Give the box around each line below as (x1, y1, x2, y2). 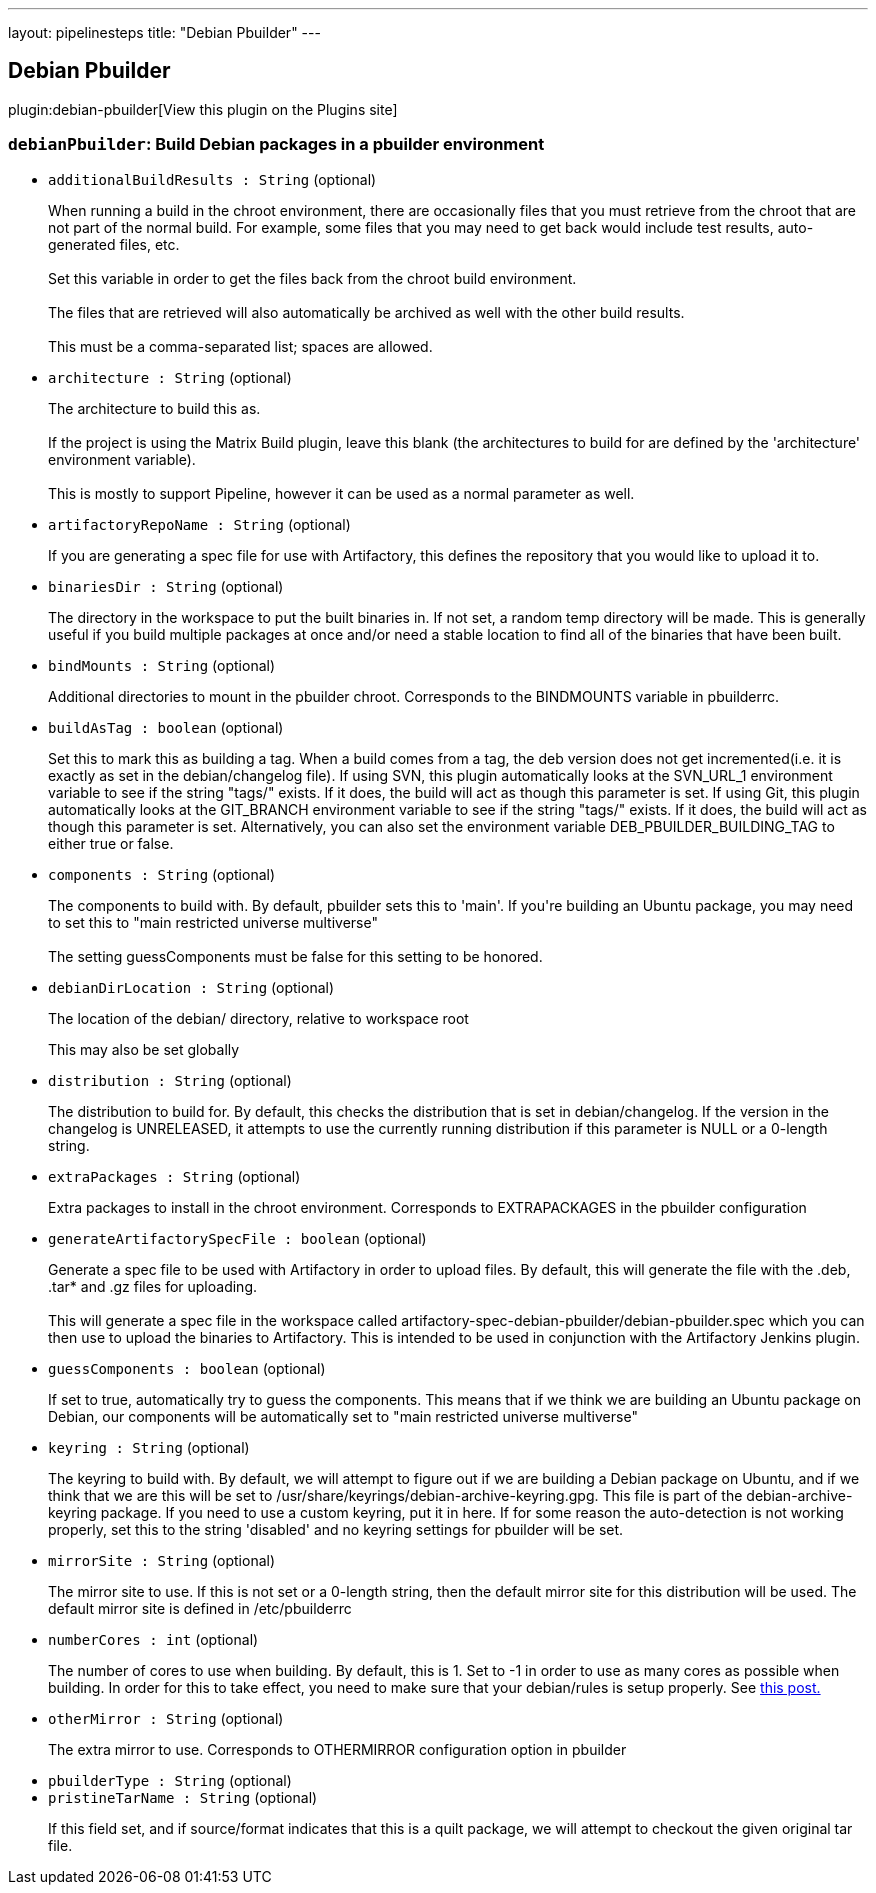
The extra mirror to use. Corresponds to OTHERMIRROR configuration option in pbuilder (48, 1740, 627, 1758)
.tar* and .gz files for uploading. (48, 1277, 258, 1295)
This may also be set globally (48, 1040, 240, 1058)
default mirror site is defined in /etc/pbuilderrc (48, 1599, 352, 1617)
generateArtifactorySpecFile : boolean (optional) (48, 1229, 427, 1247)
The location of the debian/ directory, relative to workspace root (48, 1009, 469, 1027)
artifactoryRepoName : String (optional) (48, 515, 351, 533)
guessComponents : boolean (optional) (48, 1359, 326, 1377)
